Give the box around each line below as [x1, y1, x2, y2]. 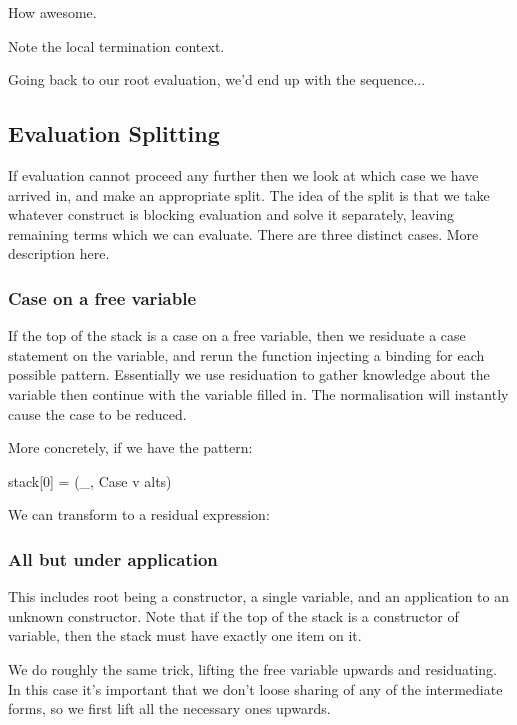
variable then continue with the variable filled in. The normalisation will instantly [8, 383, 509, 404]
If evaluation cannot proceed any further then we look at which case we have [8, 164, 479, 185]
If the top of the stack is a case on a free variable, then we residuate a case [8, 325, 466, 346]
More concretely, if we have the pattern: [8, 437, 253, 458]
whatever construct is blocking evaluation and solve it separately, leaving [8, 204, 455, 225]
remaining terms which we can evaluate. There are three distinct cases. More [8, 223, 479, 244]
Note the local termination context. [8, 35, 225, 56]
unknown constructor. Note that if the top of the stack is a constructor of [8, 605, 459, 626]
